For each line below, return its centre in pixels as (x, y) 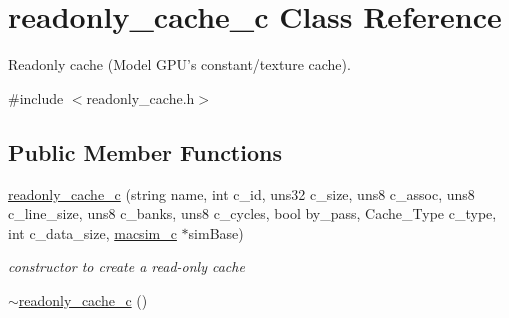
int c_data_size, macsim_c (92, 232)
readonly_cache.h (140, 97)
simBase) (216, 232)
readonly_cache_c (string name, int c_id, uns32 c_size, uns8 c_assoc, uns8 (241, 193)
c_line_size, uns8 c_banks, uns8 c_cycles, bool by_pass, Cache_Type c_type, (252, 213)
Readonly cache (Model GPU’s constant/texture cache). (179, 64)
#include (36, 97)
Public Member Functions (145, 151)
